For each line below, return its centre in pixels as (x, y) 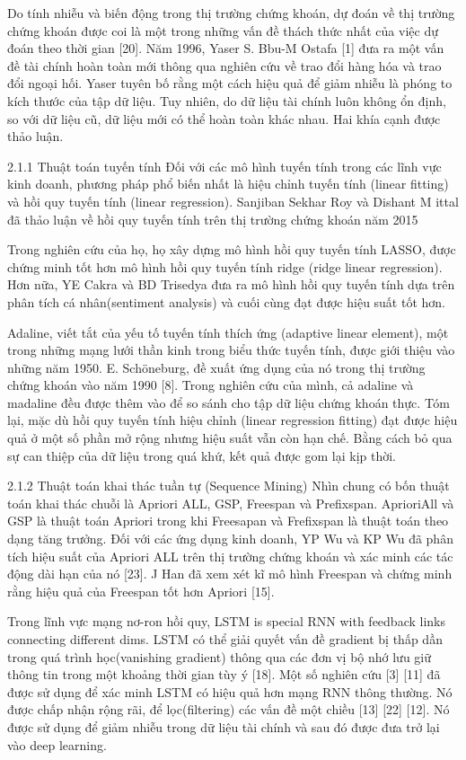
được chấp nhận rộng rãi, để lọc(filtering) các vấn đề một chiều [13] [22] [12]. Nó (229, 709)
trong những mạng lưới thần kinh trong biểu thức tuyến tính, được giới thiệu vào (231, 350)
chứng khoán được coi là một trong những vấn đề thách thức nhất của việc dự (223, 30)
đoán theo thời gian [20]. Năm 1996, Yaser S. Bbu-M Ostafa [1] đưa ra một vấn (226, 48)
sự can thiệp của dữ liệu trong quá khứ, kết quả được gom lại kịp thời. (202, 455)
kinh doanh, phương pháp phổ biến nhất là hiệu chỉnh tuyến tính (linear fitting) (228, 184)
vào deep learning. (57, 744)
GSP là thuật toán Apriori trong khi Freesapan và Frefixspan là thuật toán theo (228, 521)
